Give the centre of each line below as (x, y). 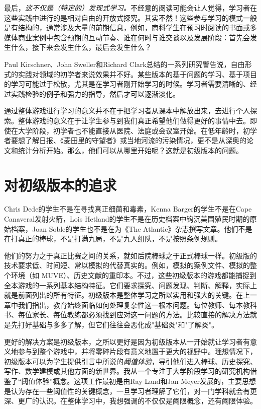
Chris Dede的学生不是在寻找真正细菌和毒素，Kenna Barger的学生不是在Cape (128, 209)
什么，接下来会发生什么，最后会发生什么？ (81, 47)
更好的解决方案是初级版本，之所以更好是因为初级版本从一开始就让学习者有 (127, 341)
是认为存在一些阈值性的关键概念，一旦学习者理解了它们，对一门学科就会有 (127, 391)
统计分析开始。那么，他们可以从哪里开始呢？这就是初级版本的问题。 (130, 150)
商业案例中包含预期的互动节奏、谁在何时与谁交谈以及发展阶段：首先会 (134, 37)
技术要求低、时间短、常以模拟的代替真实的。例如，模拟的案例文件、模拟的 (127, 265)
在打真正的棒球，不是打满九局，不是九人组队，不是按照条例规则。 (113, 238)
